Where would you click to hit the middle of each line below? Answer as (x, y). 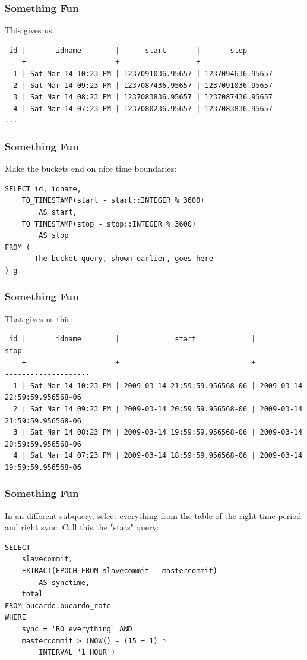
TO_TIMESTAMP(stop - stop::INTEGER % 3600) (109, 224)
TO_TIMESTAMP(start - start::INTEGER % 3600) (113, 201)
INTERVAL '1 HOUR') (77, 653)
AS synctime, (64, 582)
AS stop (54, 236)
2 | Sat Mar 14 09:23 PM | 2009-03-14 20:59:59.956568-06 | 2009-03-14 (158, 409)
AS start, (58, 212)
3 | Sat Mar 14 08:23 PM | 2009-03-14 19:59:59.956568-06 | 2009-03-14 (158, 433)
